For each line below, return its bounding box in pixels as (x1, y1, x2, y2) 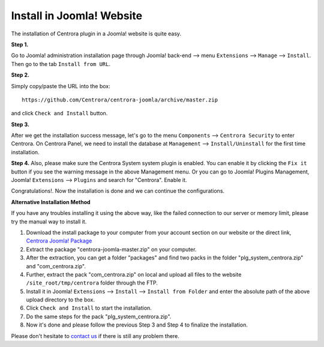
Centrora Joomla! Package (26, 237, 92, 244)
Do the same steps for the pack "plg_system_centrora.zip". (26, 313, 172, 320)
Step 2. (11, 71, 30, 79)
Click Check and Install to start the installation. (26, 304, 152, 312)
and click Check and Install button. (11, 110, 108, 117)
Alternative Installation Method (11, 198, 91, 205)
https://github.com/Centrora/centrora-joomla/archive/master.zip (22, 96, 218, 103)
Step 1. (11, 41, 29, 48)
